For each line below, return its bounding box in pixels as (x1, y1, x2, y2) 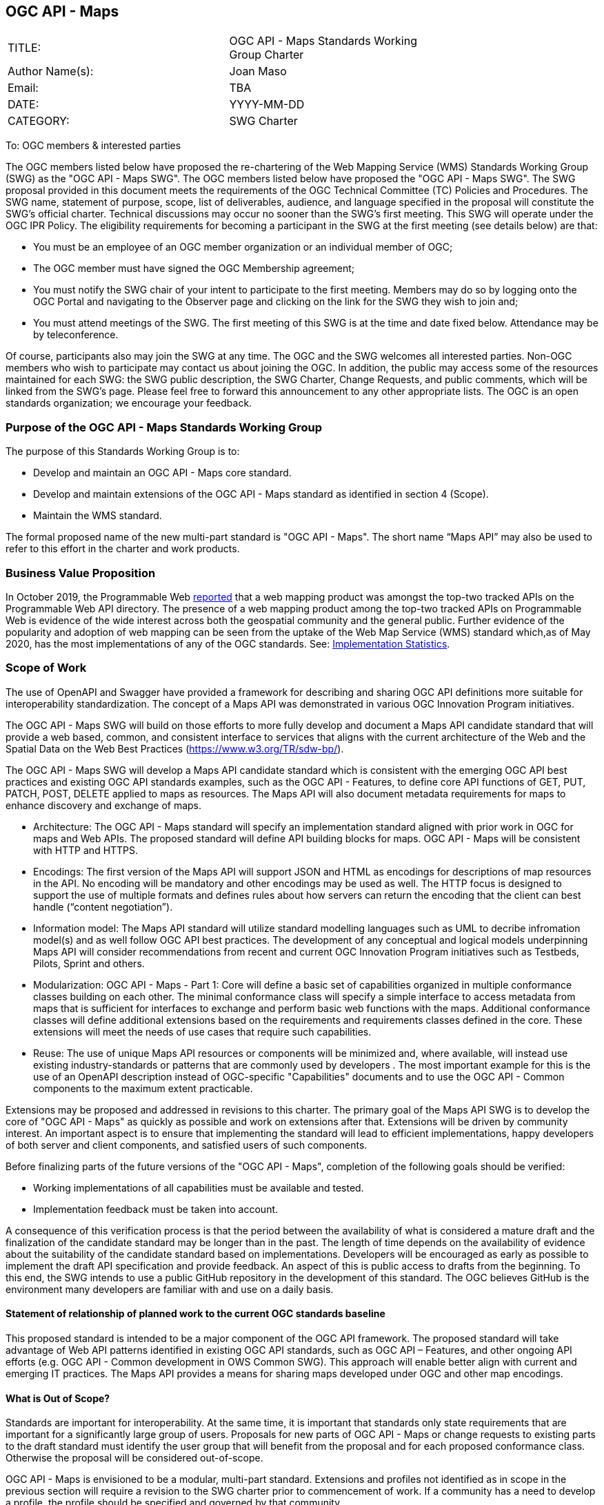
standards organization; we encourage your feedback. (6, 397, 252, 409)
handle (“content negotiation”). (33, 900, 173, 913)
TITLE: (8, 41, 41, 55)
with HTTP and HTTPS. (33, 844, 139, 856)
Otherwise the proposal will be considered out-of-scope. (6, 1452, 263, 1464)
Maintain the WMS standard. (33, 509, 162, 522)
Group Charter (229, 48, 304, 62)
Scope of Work (6, 661, 87, 675)
